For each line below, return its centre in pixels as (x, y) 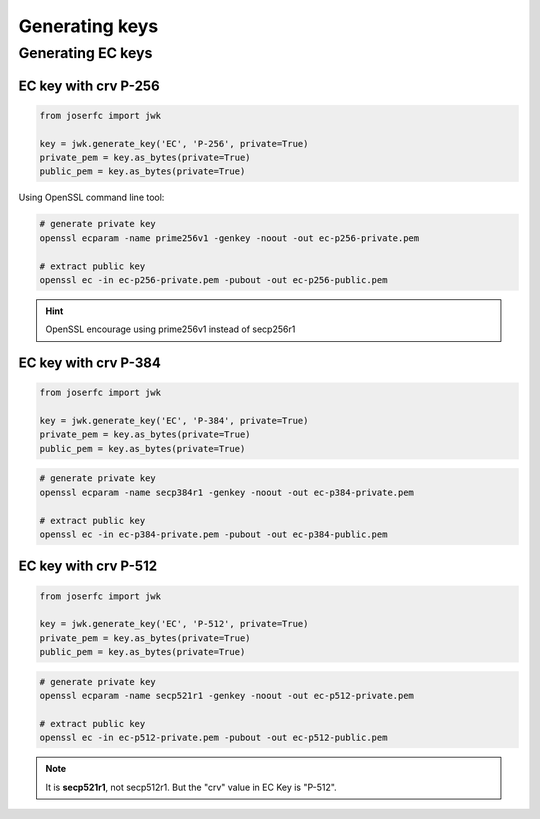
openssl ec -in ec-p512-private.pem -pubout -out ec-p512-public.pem (213, 738)
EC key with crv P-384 (90, 363)
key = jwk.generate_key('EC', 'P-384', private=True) (174, 421)
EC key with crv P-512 (88, 566)
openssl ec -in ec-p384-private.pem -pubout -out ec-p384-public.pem (213, 534)
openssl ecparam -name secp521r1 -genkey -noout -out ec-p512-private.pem (227, 696)
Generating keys (88, 26)
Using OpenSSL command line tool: (91, 197)
